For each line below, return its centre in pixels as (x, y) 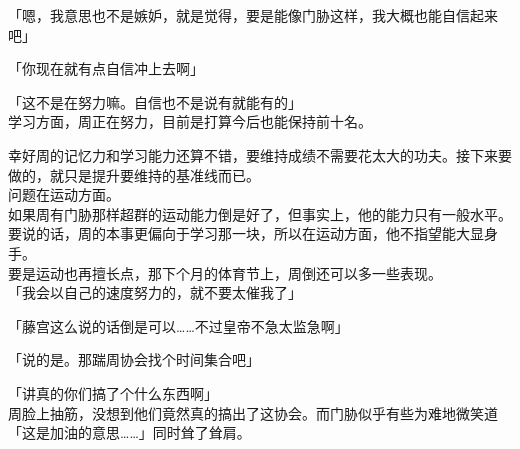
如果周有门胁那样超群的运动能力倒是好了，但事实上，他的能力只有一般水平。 (260, 213)
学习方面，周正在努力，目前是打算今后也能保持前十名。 (190, 121)
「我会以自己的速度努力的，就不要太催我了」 (155, 292)
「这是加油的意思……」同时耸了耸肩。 (129, 432)
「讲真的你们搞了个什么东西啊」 (113, 392)
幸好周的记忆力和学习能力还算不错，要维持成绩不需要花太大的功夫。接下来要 (260, 154)
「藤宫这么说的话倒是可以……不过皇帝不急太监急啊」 (178, 325)
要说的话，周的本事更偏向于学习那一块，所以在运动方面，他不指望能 (232, 233)
